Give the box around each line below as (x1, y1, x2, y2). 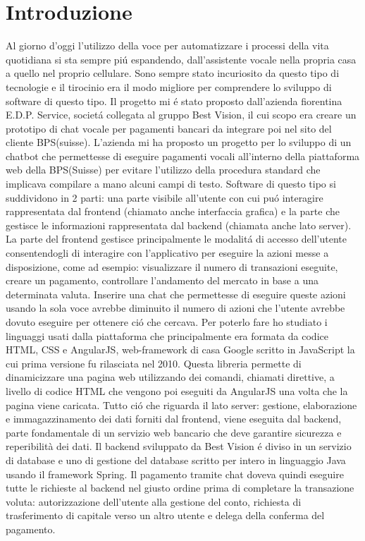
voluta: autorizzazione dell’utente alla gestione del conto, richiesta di (6, 494, 302, 509)
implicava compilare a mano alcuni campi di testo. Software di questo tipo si (6, 176, 336, 191)
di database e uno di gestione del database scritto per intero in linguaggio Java (6, 452, 346, 467)
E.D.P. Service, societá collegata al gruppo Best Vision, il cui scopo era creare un (6, 107, 357, 122)
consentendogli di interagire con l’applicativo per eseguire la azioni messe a (6, 245, 329, 260)
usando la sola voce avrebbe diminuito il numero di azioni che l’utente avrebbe (6, 300, 345, 315)
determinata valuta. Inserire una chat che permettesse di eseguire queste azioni (6, 286, 346, 301)
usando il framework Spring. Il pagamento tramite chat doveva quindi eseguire (6, 466, 344, 481)
